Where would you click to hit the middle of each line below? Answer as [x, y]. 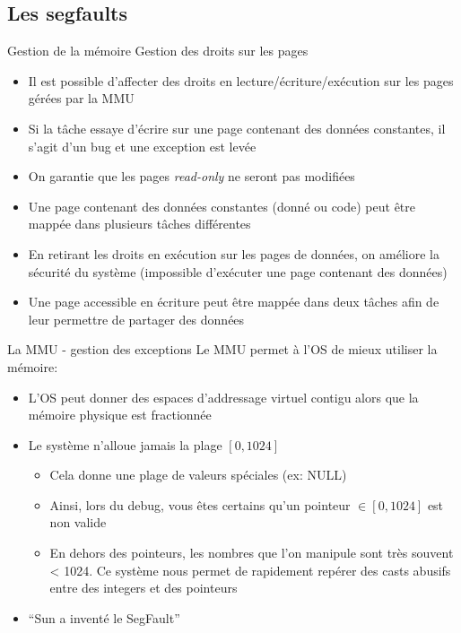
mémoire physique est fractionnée [120, 415]
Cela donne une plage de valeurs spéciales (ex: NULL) [198, 475]
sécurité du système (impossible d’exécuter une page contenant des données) [238, 271]
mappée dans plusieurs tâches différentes [139, 224]
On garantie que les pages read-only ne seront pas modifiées [191, 176]
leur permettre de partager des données [136, 319]
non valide [78, 522]
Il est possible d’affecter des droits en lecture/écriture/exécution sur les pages [241, 80]
